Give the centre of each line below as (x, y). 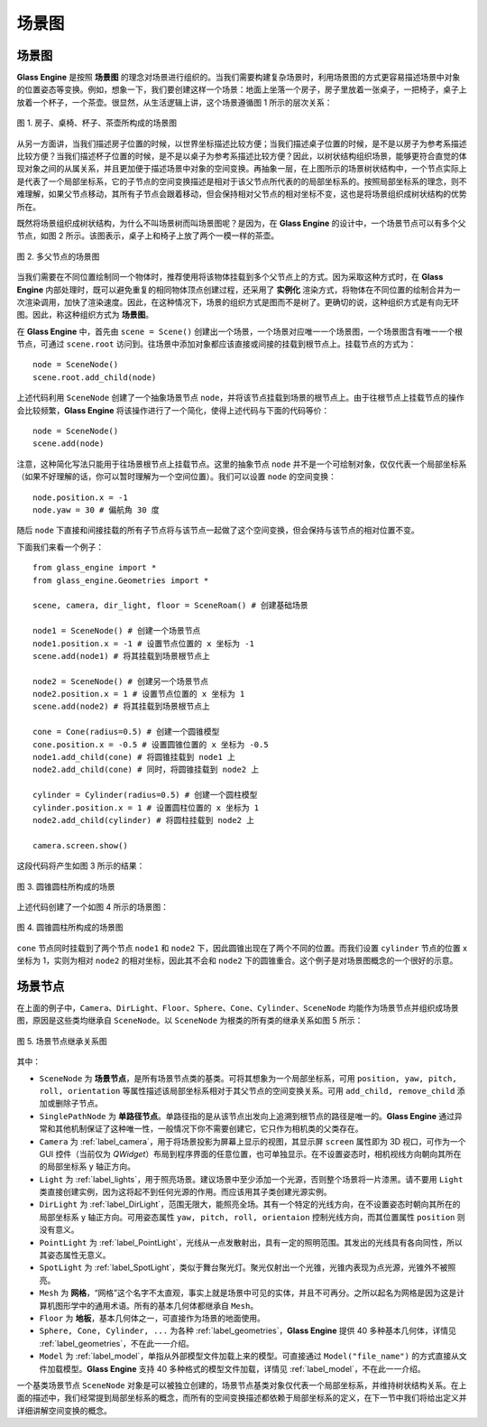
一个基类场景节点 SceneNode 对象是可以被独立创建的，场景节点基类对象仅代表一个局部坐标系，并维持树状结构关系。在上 (242, 1385)
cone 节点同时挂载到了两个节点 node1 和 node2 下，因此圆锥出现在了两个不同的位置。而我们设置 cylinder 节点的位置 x (242, 948)
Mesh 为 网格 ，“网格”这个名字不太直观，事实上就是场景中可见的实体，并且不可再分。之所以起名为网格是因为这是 (248, 1293)
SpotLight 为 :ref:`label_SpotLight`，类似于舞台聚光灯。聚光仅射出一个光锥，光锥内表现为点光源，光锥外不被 (243, 1267)
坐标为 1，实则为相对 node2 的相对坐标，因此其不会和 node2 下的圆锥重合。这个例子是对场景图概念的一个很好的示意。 (237, 960)
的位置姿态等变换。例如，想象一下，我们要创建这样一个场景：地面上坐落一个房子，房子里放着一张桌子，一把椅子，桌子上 (242, 89)
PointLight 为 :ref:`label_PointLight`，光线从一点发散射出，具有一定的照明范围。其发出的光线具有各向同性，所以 (251, 1242)
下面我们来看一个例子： (60, 547)
